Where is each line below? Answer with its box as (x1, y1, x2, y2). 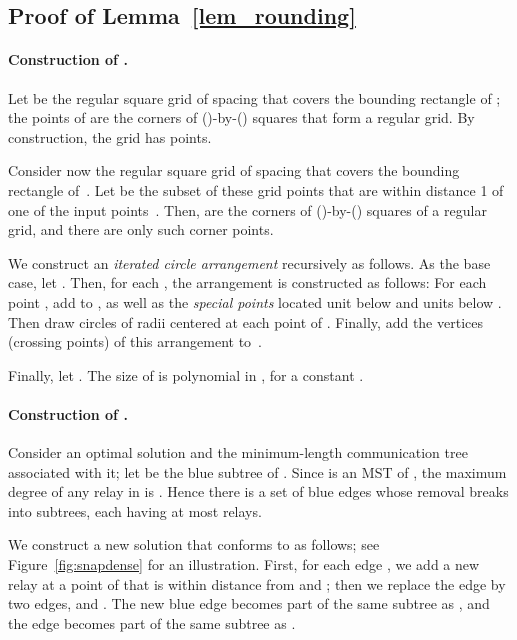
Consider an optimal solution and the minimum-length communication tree (8, 442, 468, 463)
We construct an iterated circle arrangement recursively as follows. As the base (8, 252, 491, 273)
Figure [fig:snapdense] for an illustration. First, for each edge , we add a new (8, 554, 480, 575)
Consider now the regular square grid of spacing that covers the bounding (8, 160, 460, 181)
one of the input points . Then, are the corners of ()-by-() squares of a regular (8, 199, 487, 220)
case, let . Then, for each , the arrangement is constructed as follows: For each (8, 272, 487, 293)
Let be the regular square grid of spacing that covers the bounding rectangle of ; (8, 87, 501, 108)
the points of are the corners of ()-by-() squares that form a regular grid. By (8, 107, 475, 128)
